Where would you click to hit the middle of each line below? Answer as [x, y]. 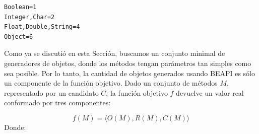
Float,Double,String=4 [42, 27]
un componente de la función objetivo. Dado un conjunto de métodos [111, 83]
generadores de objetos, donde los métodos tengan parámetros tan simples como [128, 63]
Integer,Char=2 [29, 17]
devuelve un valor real [210, 92]
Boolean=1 [20, 7]
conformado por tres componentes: [57, 103]
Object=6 [19, 37]
